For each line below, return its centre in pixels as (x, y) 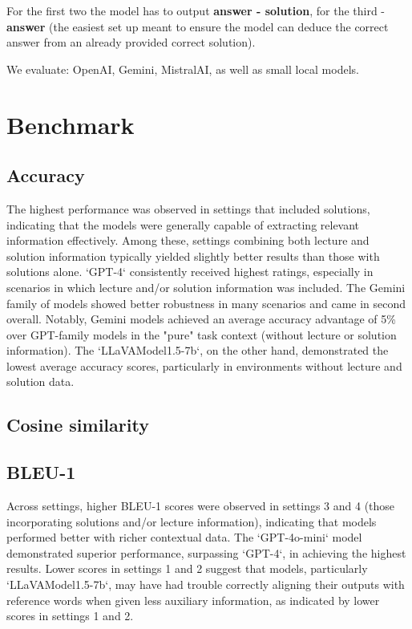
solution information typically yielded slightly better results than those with (193, 256)
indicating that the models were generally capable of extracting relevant (183, 224)
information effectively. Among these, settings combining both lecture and (188, 240)
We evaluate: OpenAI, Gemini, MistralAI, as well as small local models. (183, 69)
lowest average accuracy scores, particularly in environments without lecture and (204, 365)
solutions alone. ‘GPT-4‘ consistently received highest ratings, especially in (190, 272)
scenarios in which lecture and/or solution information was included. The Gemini (206, 287)
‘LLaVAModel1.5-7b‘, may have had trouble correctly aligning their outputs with (206, 584)
